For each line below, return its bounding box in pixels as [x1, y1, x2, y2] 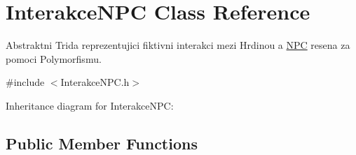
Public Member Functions [6, 132, 198, 154]
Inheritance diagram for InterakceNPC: [6, 98, 174, 112]
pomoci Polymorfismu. [6, 51, 102, 66]
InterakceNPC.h [60, 75, 130, 89]
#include [6, 75, 45, 89]
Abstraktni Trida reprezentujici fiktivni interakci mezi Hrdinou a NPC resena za [6, 38, 350, 52]
